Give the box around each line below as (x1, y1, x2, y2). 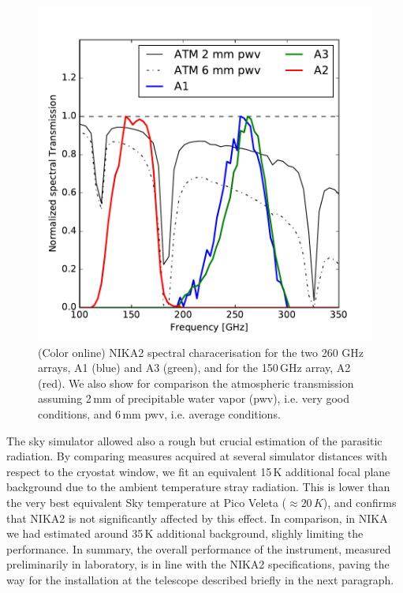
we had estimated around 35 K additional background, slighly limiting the (6, 525, 364, 542)
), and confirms (323, 494, 397, 510)
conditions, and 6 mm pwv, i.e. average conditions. (38, 405, 281, 422)
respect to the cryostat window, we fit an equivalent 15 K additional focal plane (6, 463, 390, 479)
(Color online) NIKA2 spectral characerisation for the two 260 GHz (38, 343, 364, 360)
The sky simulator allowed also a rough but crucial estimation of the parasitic (6, 432, 382, 449)
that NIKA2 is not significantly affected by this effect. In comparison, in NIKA (6, 509, 388, 526)
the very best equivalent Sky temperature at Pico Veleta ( (6, 494, 287, 510)
